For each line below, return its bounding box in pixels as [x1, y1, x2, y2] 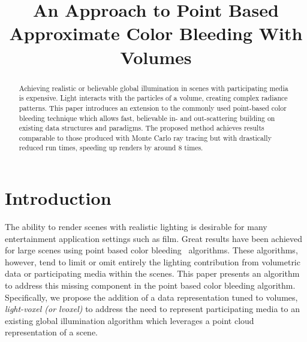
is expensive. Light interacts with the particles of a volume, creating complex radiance [19, 93, 288, 103]
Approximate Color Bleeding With [9, 21, 303, 46]
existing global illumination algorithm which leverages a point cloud [5, 314, 254, 326]
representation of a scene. [5, 326, 98, 338]
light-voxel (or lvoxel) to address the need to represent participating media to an [5, 302, 300, 315]
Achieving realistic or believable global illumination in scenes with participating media [19, 83, 288, 93]
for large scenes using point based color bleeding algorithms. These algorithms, [5, 244, 298, 256]
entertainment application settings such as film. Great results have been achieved [5, 232, 303, 244]
